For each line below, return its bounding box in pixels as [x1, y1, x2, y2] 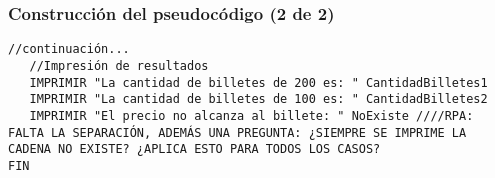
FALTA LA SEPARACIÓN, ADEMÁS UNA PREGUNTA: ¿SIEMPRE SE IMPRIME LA [8, 125, 467, 140]
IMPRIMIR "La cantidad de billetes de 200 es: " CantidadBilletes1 [29, 75, 488, 90]
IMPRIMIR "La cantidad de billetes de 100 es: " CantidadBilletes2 [29, 92, 488, 107]
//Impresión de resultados [29, 58, 209, 73]
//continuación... [8, 42, 130, 57]
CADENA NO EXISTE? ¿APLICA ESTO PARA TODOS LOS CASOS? [8, 142, 381, 157]
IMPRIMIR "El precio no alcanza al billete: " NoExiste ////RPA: [29, 108, 474, 123]
